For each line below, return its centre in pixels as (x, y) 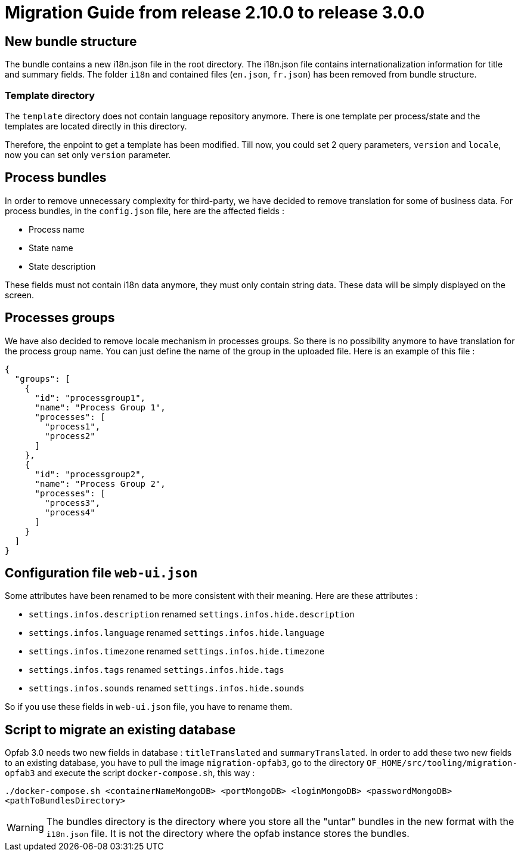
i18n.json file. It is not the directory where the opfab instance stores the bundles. (228, 834)
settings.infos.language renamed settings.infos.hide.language (177, 633)
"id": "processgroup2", (90, 474)
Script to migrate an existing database (120, 730)
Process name (57, 229)
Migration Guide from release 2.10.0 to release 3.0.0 (215, 13)
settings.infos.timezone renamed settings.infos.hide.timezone (177, 651)
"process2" (70, 436)
